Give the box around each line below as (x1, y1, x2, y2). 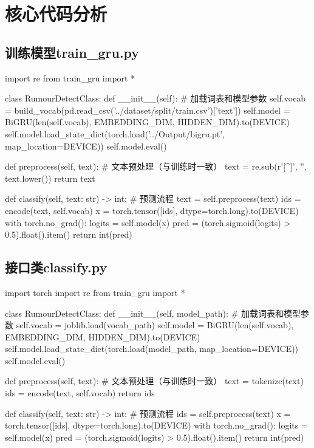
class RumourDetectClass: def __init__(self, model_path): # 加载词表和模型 (5, 306, 301, 319)
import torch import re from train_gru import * (5, 286, 185, 298)
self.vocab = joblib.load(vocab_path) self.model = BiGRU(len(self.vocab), (16, 319, 294, 331)
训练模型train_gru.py (5, 43, 140, 61)
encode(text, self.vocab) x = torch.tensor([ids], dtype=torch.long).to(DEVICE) (5, 204, 299, 216)
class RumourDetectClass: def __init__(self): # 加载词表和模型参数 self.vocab (5, 92, 306, 105)
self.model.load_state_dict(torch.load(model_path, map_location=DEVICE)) (5, 342, 299, 355)
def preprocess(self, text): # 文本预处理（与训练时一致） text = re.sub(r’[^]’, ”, (5, 160, 307, 173)
